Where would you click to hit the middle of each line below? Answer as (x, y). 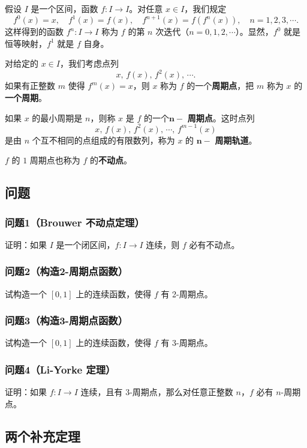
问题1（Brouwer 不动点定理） (75, 222)
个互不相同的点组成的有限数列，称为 (103, 140)
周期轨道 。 (236, 140)
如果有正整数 (30, 86)
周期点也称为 (55, 160)
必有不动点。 (214, 244)
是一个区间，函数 (64, 8)
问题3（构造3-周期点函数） (67, 320)
